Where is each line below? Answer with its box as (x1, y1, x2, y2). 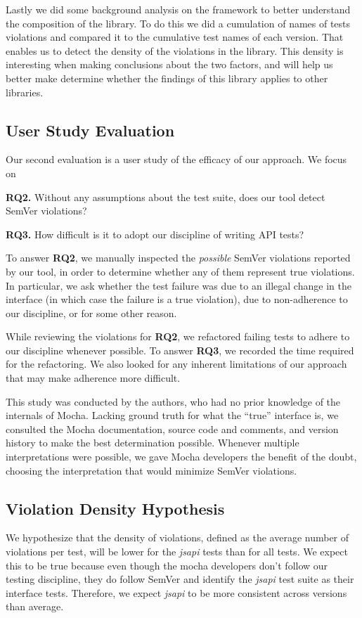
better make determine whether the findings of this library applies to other (6, 70, 328, 85)
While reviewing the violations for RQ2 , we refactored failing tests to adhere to (6, 329, 350, 344)
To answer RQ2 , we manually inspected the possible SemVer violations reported (6, 250, 351, 265)
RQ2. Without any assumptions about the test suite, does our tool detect (6, 189, 325, 204)
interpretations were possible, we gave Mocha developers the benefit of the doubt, (6, 449, 357, 464)
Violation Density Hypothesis (6, 497, 225, 519)
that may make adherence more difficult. (6, 371, 181, 385)
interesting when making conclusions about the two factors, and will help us (6, 57, 333, 72)
